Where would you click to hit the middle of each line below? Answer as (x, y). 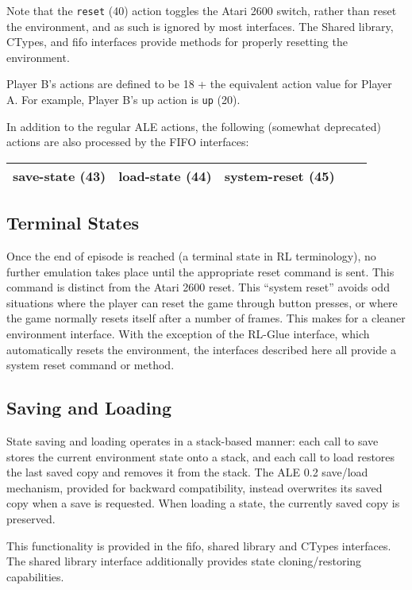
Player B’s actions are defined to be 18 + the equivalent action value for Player (199, 84)
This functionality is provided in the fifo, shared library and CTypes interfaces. (199, 545)
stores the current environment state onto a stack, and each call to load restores (201, 456)
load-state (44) (165, 175)
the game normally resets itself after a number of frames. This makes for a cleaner (206, 318)
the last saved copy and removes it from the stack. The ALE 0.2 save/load (187, 472)
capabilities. (35, 576)
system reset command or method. (90, 365)
